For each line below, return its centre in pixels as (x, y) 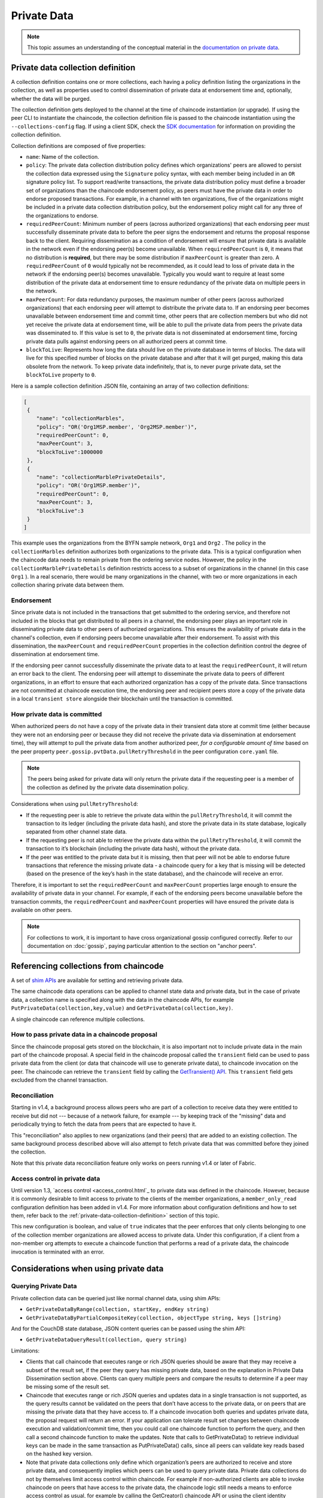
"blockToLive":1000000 (69, 452)
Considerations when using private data (87, 1269)
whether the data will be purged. (51, 98)
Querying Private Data (44, 1286)
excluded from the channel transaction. (59, 1080)
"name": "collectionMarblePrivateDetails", (101, 477)
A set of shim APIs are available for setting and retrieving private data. (97, 980)
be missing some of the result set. (68, 1387)
